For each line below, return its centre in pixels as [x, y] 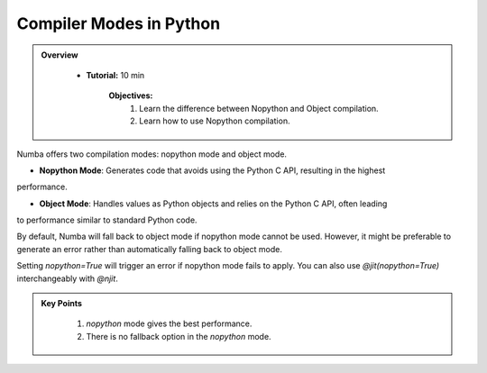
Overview [60, 55]
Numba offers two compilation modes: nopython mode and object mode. [152, 154]
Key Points [62, 304]
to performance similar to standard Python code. [107, 220]
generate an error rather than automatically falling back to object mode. [150, 249]
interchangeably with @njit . [68, 278]
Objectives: [131, 96]
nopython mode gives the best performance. [169, 323]
